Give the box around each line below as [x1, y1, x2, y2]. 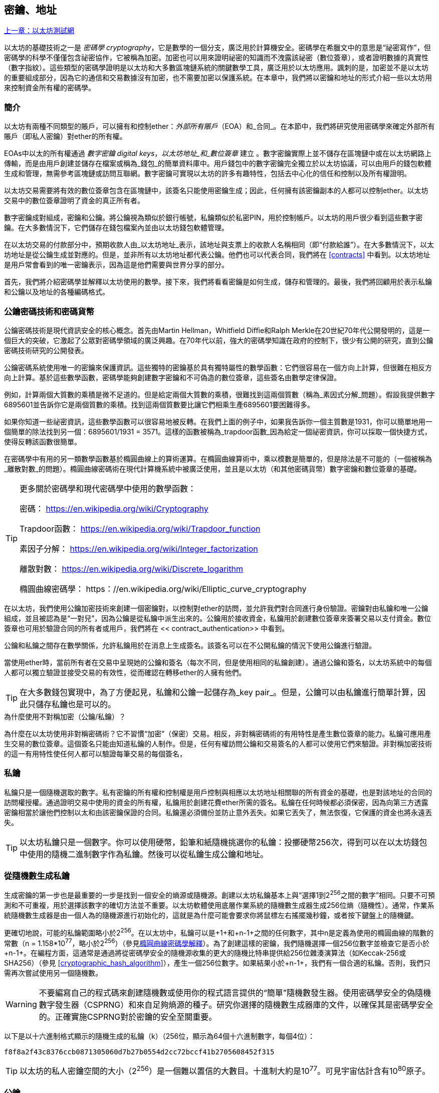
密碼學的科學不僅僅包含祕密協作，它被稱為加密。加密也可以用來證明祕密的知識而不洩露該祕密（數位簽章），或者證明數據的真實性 [4, 53, 428, 62]
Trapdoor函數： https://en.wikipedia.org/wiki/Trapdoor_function [20, 523, 261, 534]
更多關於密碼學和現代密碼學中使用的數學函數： [20, 483, 196, 494]
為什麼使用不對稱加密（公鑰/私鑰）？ [4, 712, 126, 721]
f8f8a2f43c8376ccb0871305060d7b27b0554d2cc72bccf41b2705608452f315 [4, 1048, 275, 1056]
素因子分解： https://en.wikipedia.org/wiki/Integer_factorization [20, 543, 258, 554]
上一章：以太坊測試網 [4, 26, 74, 35]
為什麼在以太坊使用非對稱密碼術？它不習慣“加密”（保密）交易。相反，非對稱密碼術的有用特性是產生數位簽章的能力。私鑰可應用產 [4, 729, 431, 738]
